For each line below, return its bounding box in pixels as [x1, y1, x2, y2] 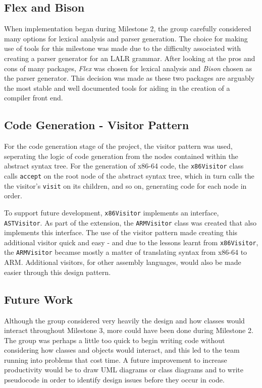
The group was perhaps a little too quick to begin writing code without [4, 335, 225, 345]
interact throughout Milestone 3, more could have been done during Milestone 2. [4, 325, 253, 336]
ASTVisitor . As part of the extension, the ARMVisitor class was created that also [4, 217, 256, 228]
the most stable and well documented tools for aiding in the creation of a [4, 82, 230, 93]
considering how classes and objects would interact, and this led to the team [4, 345, 240, 355]
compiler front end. [4, 92, 63, 103]
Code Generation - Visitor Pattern [4, 117, 189, 133]
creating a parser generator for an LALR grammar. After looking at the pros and [4, 52, 255, 63]
